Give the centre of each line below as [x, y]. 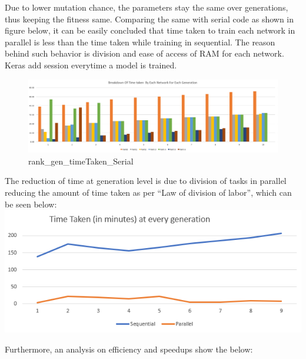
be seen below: [31, 204]
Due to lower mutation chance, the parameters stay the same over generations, [147, 7]
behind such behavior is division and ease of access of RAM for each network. [144, 53]
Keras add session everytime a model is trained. [91, 65]
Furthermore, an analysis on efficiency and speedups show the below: [129, 349]
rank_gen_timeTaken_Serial [81, 161]
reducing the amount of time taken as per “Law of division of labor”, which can [148, 192]
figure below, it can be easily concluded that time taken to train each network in [150, 30]
